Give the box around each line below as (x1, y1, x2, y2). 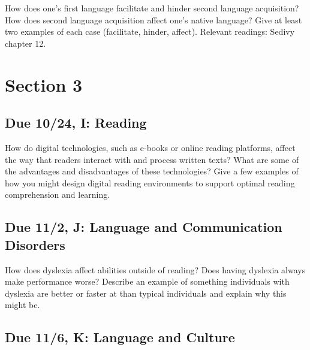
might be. (5, 298, 40, 311)
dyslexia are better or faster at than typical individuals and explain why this (5, 286, 287, 299)
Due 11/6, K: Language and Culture (5, 328, 235, 346)
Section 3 (5, 72, 83, 96)
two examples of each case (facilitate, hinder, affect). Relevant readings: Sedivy (5, 25, 295, 38)
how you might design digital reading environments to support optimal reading (5, 176, 295, 189)
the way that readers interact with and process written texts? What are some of (5, 153, 299, 165)
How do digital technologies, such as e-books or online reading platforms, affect (5, 141, 296, 153)
